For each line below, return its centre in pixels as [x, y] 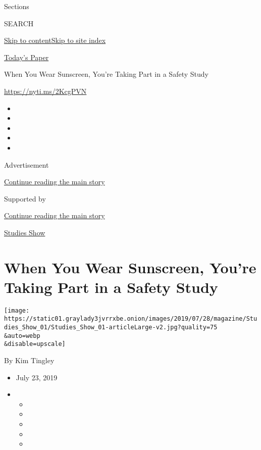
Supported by [25, 198]
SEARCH [19, 23]
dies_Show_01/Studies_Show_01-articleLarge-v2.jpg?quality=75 [111, 328]
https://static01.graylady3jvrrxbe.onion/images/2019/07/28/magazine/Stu [131, 319]
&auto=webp [22, 336]
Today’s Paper [27, 57]
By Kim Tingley [29, 360]
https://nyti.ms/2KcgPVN [45, 91]
